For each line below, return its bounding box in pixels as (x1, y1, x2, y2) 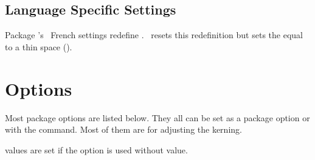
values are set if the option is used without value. (5, 143, 188, 156)
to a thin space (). (5, 40, 72, 53)
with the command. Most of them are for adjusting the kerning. (5, 123, 242, 136)
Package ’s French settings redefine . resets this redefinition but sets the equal (5, 28, 303, 41)
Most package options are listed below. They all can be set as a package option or (5, 111, 310, 124)
